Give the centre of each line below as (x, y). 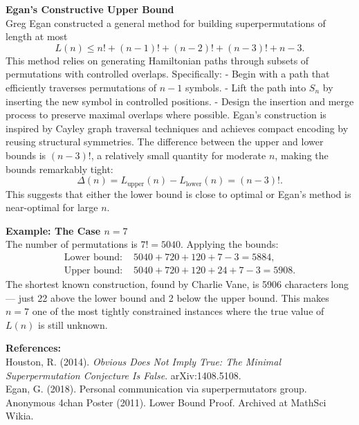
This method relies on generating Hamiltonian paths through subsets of (157, 60)
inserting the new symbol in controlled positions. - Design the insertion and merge (180, 101)
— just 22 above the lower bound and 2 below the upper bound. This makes (167, 297)
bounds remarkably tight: (59, 169)
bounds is (26, 155)
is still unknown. (73, 324)
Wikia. (20, 416)
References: (34, 348)
